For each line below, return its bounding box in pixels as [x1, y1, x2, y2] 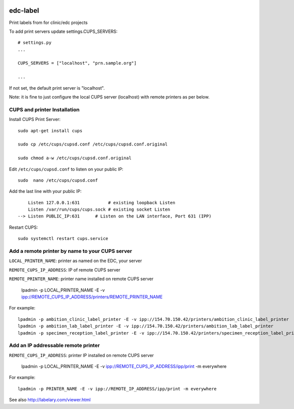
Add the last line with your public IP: [9, 189, 82, 194]
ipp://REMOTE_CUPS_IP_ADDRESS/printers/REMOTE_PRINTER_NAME [21, 294, 163, 300]
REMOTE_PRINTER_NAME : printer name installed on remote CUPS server [9, 276, 154, 282]
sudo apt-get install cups [18, 128, 83, 133]
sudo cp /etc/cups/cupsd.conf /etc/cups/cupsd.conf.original [18, 142, 168, 147]
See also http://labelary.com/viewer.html [9, 397, 91, 403]
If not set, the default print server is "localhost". [9, 85, 105, 91]
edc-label [9, 6, 39, 15]
